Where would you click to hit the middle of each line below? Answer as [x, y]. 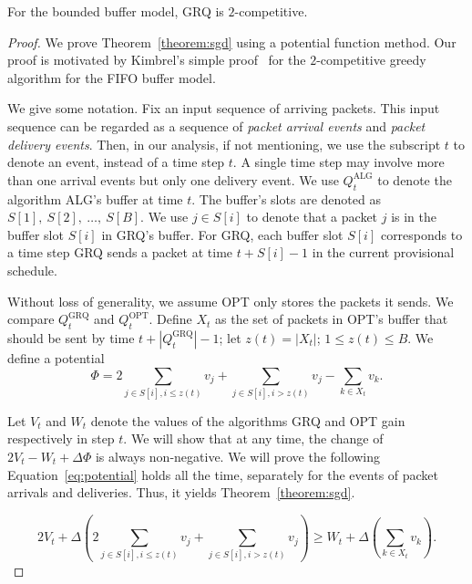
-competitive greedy [371, 60]
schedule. [32, 270]
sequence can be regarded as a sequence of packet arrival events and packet [216, 125]
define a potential [56, 357]
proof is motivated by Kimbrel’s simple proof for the [157, 60]
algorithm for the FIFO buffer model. [112, 77]
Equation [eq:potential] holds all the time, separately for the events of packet [223, 474]
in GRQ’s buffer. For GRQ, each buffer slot [222, 234]
